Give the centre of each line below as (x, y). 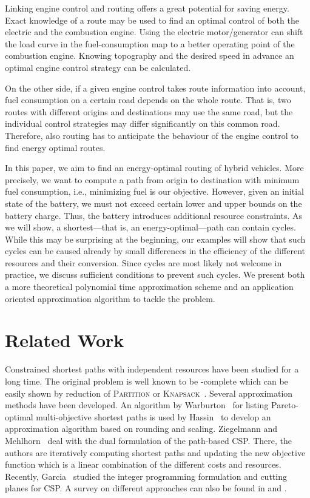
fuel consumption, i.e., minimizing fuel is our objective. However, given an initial (154, 191)
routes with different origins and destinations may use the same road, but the (149, 111)
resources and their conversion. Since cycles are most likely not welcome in (143, 262)
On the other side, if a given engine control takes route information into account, (155, 88)
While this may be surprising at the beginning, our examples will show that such (155, 239)
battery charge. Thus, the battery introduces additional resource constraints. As (153, 215)
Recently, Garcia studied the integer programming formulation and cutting (146, 476)
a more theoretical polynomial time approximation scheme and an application (149, 287)
